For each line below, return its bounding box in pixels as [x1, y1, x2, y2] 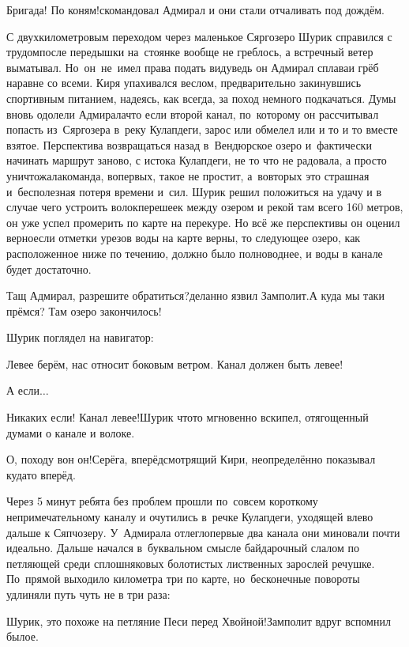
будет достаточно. [6, 260, 92, 277]
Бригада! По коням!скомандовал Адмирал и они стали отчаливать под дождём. [6, 2, 385, 17]
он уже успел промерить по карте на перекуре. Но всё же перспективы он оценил [6, 214, 400, 230]
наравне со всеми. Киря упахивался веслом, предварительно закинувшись [6, 74, 362, 91]
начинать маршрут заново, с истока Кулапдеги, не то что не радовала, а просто [6, 152, 387, 168]
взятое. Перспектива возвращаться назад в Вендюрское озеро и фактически [6, 136, 372, 153]
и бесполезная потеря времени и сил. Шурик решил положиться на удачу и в [6, 183, 382, 199]
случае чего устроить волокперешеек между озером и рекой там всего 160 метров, [6, 199, 403, 215]
